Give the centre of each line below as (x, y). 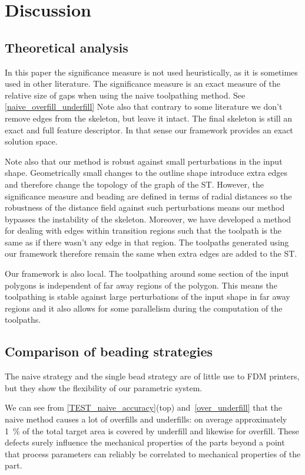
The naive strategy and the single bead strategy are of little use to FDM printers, (152, 376)
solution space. (31, 141)
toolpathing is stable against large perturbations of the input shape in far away (147, 297)
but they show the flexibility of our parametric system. (104, 387)
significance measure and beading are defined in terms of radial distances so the (148, 196)
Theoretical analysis (67, 47)
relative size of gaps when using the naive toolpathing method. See (125, 95)
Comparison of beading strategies (109, 351)
